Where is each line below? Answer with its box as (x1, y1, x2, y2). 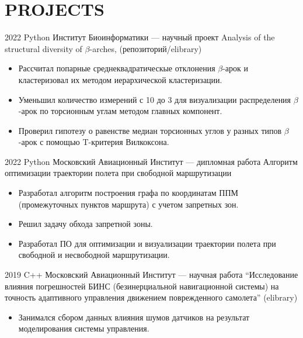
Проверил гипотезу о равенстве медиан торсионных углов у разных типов (18, 124, 282, 136)
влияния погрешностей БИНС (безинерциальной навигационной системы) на (5, 280, 279, 292)
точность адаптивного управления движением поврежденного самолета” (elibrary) (5, 291, 298, 303)
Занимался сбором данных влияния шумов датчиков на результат (18, 311, 250, 323)
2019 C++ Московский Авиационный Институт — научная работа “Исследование (5, 268, 298, 281)
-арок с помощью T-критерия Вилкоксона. (18, 136, 169, 148)
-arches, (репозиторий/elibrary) (89, 42, 202, 54)
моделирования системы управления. (18, 322, 149, 334)
